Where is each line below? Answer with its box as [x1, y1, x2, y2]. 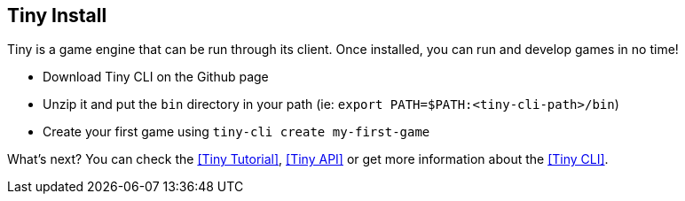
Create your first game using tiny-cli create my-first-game [43, 124, 430, 140]
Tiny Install [7, 4, 107, 27]
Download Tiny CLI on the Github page [43, 69, 269, 85]
